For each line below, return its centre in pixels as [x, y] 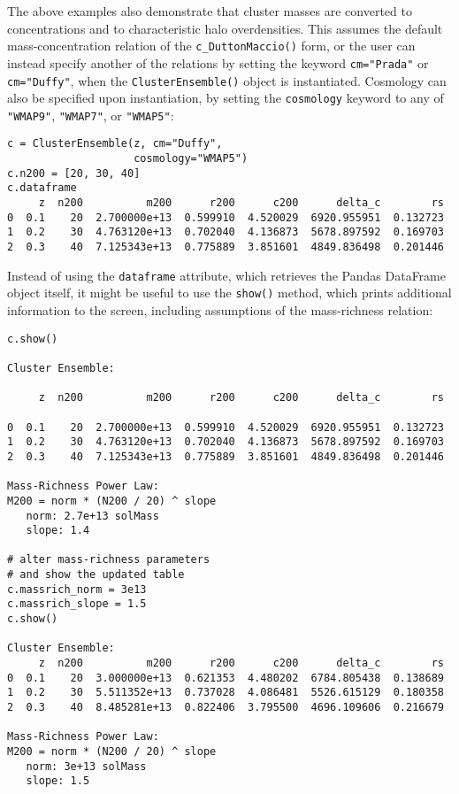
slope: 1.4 [58, 531]
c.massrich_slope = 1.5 [77, 604]
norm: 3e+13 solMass [86, 766]
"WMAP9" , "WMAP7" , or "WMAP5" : [91, 115]
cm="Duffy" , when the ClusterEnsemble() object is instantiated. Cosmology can [227, 80]
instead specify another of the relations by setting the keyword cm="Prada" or [218, 62]
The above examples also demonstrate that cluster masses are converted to [210, 11]
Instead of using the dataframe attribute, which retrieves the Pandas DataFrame [226, 275]
